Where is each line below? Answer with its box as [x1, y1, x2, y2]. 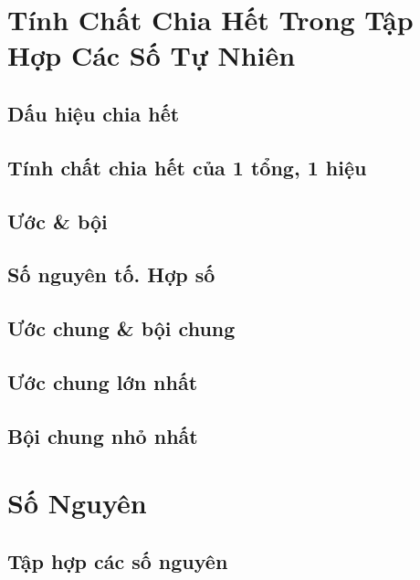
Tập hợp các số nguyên [7, 546, 228, 575]
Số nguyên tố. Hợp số [7, 260, 215, 289]
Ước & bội [7, 206, 108, 235]
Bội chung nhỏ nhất [7, 421, 198, 449]
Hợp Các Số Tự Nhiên [7, 37, 296, 74]
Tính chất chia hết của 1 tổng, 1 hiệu [7, 153, 367, 181]
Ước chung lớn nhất [7, 367, 198, 395]
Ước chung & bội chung [7, 314, 236, 343]
